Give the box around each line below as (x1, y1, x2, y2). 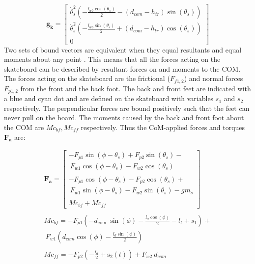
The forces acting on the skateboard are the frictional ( (4, 73, 170, 83)
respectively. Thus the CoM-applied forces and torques (81, 122, 245, 132)
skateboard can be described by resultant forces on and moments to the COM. (4, 63, 241, 74)
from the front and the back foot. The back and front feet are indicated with (20, 83, 251, 93)
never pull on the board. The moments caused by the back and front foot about (4, 112, 244, 123)
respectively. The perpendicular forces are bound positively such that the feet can (4, 103, 250, 113)
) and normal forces (184, 73, 243, 83)
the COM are (4, 122, 44, 132)
